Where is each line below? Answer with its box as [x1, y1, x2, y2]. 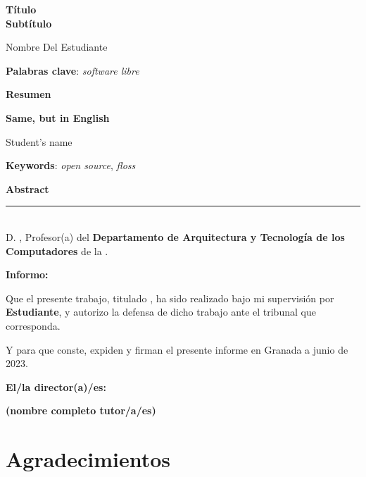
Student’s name [6, 134, 72, 149]
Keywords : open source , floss [6, 158, 136, 173]
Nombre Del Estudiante [6, 39, 108, 54]
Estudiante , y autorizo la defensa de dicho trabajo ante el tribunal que [6, 304, 316, 319]
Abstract [6, 181, 49, 196]
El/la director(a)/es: [6, 379, 106, 394]
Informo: [6, 267, 49, 282]
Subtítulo [6, 16, 52, 30]
